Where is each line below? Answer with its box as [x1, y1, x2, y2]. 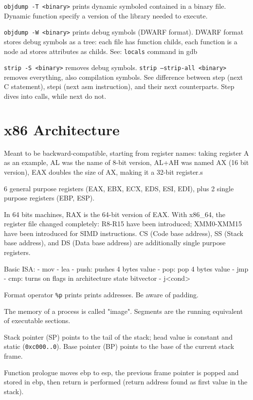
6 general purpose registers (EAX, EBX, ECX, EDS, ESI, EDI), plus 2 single [4, 183, 234, 193]
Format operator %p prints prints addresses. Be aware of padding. [4, 289, 199, 299]
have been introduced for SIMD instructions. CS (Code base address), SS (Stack [4, 228, 243, 238]
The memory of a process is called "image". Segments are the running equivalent [4, 306, 243, 316]
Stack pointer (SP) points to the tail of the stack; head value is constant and [4, 331, 233, 342]
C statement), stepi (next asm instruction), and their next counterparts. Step [4, 81, 235, 91]
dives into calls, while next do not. [4, 91, 107, 101]
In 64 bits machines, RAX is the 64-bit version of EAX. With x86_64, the [4, 209, 225, 219]
